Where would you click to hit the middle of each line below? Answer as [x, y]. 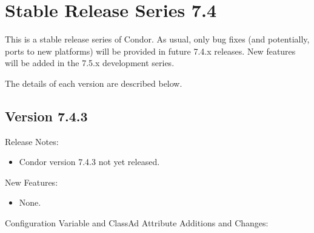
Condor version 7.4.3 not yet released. [89, 162]
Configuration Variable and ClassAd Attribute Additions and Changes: [137, 223]
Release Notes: [32, 141]
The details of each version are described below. [94, 83]
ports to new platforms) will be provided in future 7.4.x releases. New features [150, 51]
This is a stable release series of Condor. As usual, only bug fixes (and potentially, [157, 39]
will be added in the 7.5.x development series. [90, 63]
